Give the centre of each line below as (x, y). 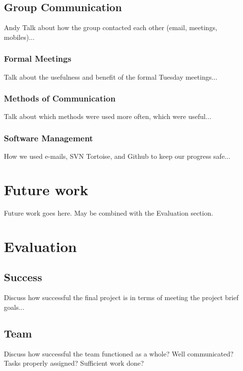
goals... (14, 307)
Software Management (49, 138)
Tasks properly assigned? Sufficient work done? (74, 363)
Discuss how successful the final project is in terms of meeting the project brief (121, 297)
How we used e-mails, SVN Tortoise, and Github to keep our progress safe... (117, 156)
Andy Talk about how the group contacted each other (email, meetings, (111, 27)
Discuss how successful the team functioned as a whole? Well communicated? (119, 353)
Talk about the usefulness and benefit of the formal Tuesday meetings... (111, 76)
